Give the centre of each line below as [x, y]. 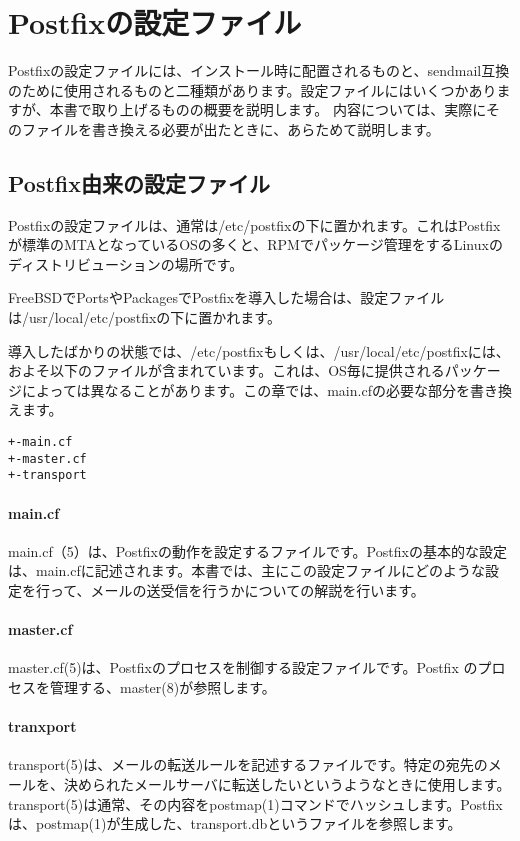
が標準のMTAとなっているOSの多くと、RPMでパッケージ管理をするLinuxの [255, 244]
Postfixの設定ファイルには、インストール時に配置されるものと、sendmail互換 [259, 70]
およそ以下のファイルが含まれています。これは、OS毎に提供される [226, 370]
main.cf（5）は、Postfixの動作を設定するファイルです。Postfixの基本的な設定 [257, 550]
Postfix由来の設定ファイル [139, 182]
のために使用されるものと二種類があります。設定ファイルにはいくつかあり [252, 89]
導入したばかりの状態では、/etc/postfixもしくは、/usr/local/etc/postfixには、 [259, 350]
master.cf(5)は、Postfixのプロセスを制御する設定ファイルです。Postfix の [243, 667]
